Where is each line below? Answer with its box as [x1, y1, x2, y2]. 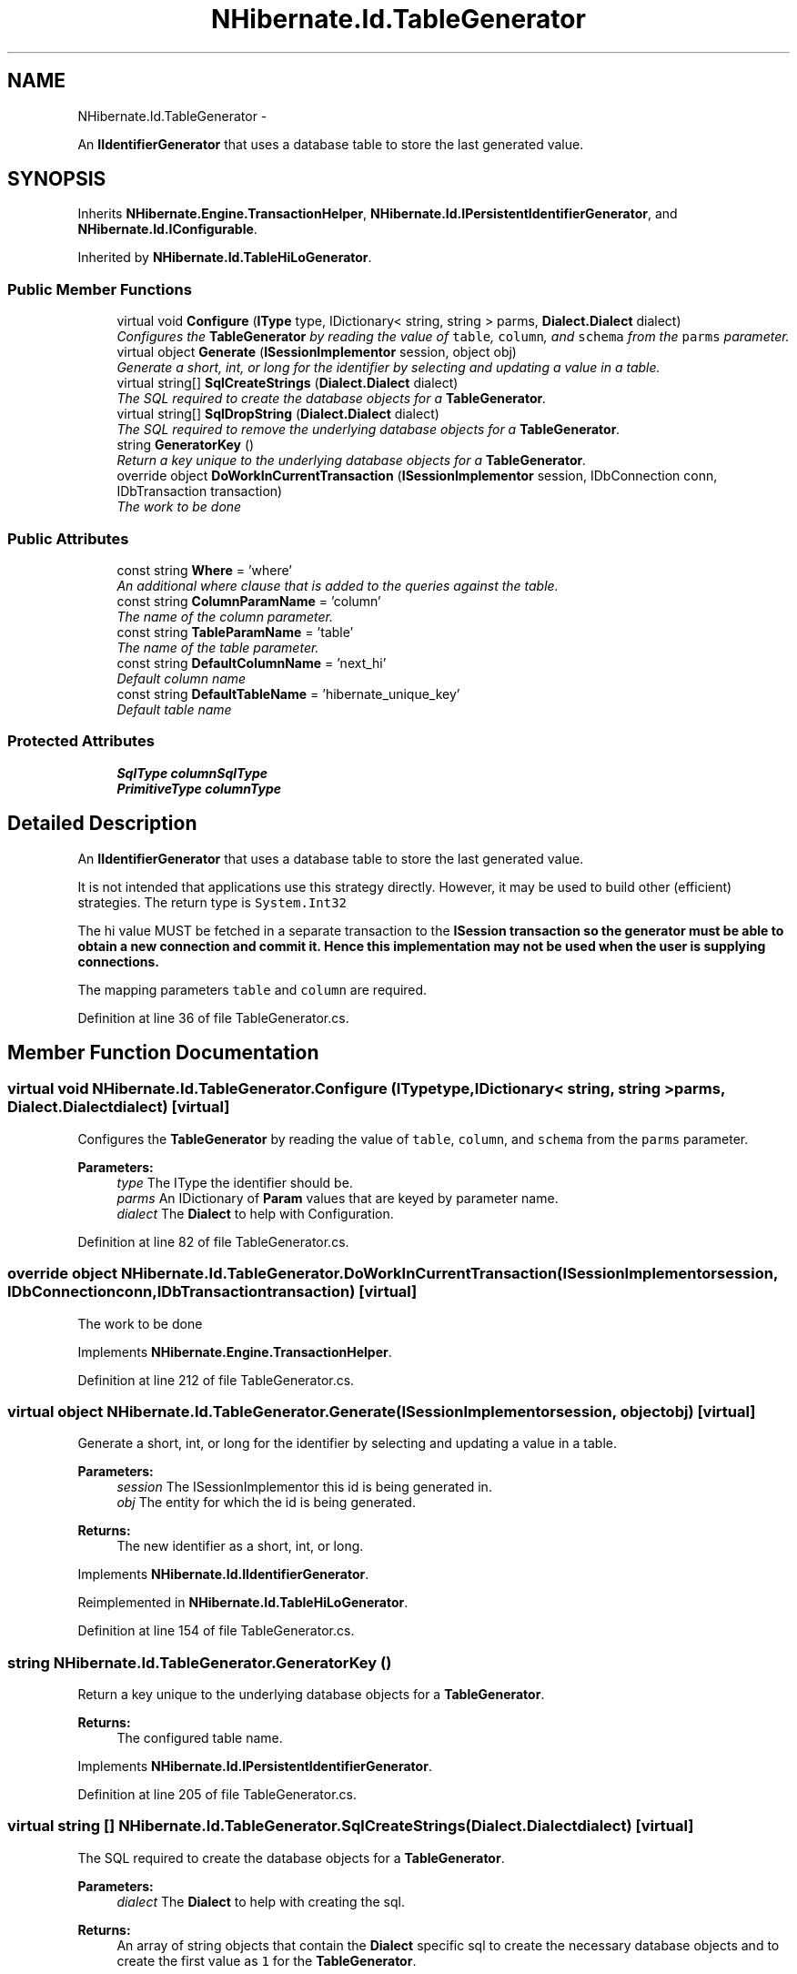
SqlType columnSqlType [116, 764, 268, 781]
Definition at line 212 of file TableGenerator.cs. [77, 1372, 355, 1388]
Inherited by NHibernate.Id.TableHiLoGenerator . [77, 249, 372, 266]
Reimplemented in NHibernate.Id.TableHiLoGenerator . [77, 1594, 409, 1611]
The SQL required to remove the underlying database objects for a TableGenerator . [116, 421, 620, 438]
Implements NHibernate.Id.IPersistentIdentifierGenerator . [77, 1758, 432, 1774]
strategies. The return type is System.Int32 [77, 894, 348, 910]
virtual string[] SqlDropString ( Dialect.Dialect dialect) [116, 406, 439, 422]
